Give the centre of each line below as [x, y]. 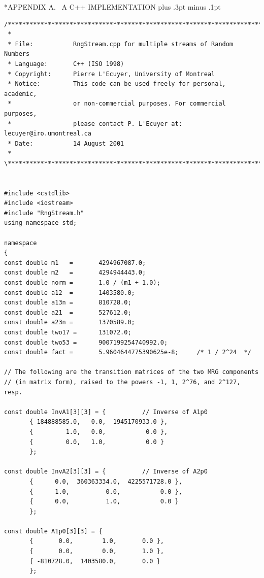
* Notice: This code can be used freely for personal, [117, 84]
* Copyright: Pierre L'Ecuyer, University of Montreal [111, 74]
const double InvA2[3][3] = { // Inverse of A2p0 [106, 472]
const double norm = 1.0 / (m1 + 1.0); [82, 283]
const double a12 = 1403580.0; [70, 293]
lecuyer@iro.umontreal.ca [48, 134]
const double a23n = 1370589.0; [70, 322]
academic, [21, 94]
